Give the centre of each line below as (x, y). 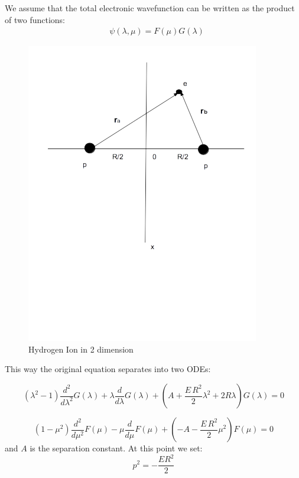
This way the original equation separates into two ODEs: (108, 369)
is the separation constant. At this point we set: (116, 448)
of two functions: (35, 19)
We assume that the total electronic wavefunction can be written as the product (150, 8)
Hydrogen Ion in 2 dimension (81, 349)
